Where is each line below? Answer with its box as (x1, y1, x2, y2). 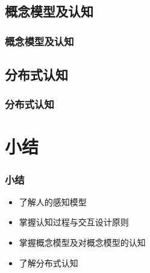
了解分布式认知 (19, 256, 78, 269)
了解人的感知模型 (19, 195, 87, 208)
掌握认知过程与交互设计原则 (19, 216, 129, 228)
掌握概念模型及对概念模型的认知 (19, 236, 146, 249)
